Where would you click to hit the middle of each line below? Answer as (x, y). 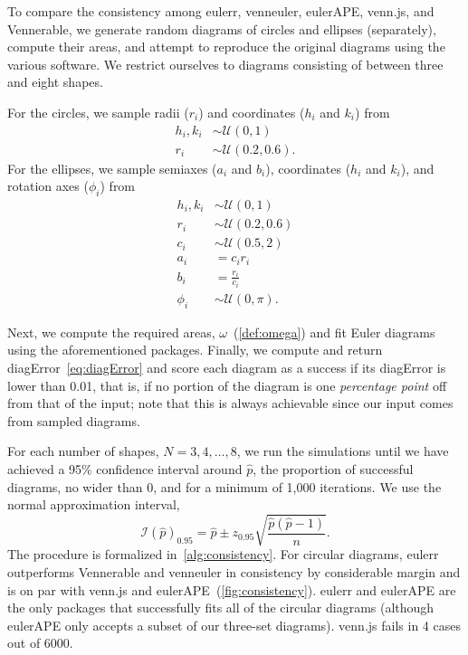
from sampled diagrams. (74, 420)
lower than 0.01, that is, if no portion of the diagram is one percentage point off (227, 385)
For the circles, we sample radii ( (98, 112)
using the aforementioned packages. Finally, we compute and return (195, 350)
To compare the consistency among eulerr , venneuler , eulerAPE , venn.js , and (221, 11)
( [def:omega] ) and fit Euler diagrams (334, 332)
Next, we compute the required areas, (111, 332)
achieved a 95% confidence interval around (125, 469)
